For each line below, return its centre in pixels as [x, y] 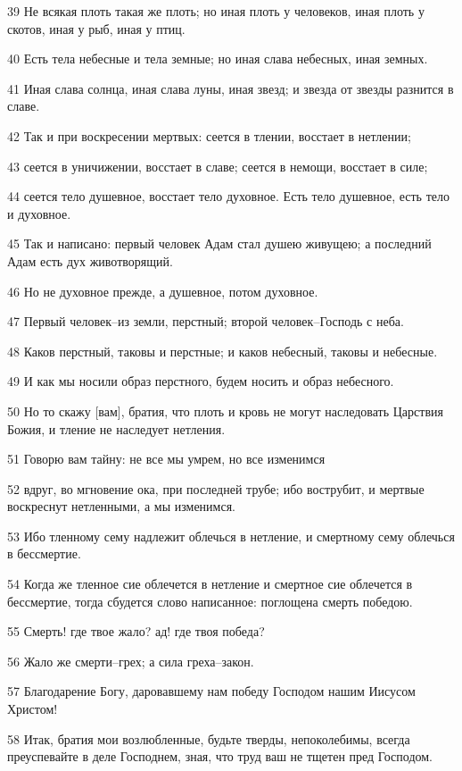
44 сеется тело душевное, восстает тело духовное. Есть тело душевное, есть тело [228, 196]
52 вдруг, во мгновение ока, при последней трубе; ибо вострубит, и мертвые [216, 488]
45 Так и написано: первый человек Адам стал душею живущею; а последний [219, 243]
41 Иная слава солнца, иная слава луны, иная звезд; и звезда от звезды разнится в [231, 88]
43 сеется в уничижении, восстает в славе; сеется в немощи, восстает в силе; [218, 166]
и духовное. [39, 213]
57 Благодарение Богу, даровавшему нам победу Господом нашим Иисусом [211, 691]
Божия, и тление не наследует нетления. [116, 428]
